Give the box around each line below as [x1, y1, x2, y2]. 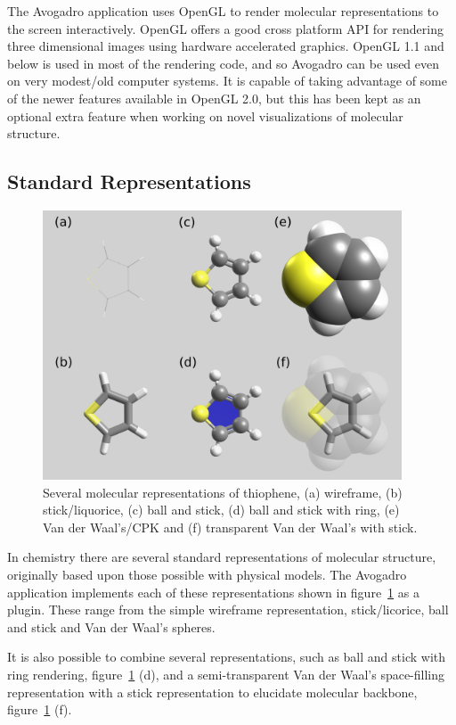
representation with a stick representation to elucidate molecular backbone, [7, 682, 418, 701]
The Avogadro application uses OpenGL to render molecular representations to [7, 2, 439, 20]
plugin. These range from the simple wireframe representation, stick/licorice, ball [7, 600, 449, 619]
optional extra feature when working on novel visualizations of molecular [7, 106, 403, 125]
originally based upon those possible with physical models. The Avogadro [7, 565, 407, 584]
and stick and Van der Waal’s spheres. [7, 617, 216, 636]
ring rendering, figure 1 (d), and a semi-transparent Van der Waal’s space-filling [7, 664, 445, 683]
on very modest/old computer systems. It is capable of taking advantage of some [7, 71, 447, 90]
